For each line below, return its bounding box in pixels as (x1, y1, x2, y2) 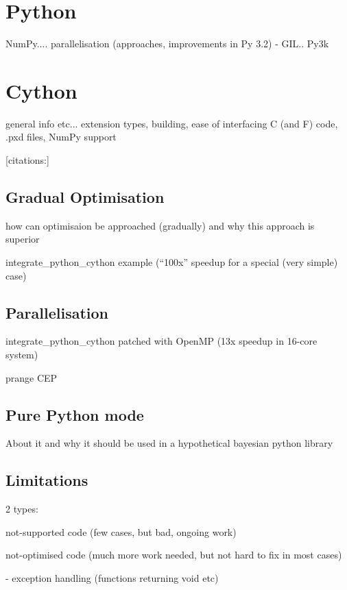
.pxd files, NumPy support (5, 130, 117, 144)
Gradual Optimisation (5, 186, 165, 208)
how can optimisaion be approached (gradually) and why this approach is (5, 218, 315, 232)
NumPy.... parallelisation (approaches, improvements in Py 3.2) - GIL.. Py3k (5, 36, 329, 51)
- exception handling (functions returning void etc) (5, 570, 219, 585)
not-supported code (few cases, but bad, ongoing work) (5, 524, 237, 539)
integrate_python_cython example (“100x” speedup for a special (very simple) (5, 255, 338, 269)
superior (5, 232, 40, 246)
